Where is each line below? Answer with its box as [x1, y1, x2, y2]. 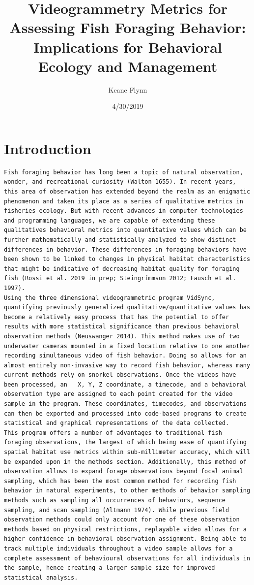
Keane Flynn [108, 84, 147, 95]
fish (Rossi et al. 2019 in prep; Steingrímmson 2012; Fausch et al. [4, 275, 236, 282]
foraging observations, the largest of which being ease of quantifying [4, 439, 247, 446]
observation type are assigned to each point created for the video [4, 390, 233, 398]
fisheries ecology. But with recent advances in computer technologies [4, 207, 243, 215]
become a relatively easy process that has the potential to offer [4, 313, 229, 321]
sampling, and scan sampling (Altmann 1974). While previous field [4, 506, 229, 514]
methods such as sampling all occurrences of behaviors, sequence [4, 497, 226, 504]
